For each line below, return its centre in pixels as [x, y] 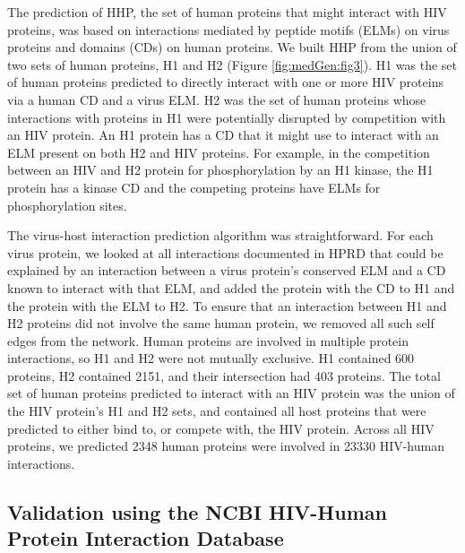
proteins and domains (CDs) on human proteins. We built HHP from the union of [232, 47]
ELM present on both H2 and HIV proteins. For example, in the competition [219, 152]
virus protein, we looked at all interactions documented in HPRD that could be [225, 252]
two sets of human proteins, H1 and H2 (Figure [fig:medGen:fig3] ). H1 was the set [232, 64]
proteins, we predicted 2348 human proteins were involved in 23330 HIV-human [226, 446]
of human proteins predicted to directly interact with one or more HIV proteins [225, 82]
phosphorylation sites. [67, 205]
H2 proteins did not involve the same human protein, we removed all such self [221, 323]
